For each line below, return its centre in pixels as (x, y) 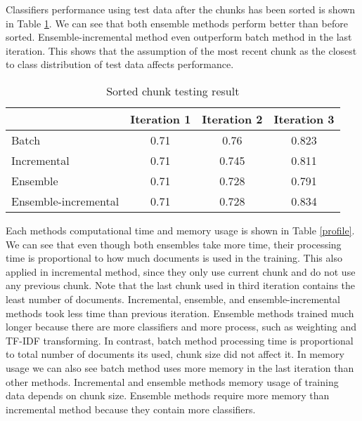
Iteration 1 (161, 119)
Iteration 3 (304, 119)
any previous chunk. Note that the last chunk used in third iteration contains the (181, 285)
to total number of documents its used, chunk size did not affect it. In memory (175, 354)
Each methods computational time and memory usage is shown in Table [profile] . (180, 230)
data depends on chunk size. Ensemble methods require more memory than (168, 395)
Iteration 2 (232, 119)
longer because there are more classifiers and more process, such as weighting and (181, 327)
